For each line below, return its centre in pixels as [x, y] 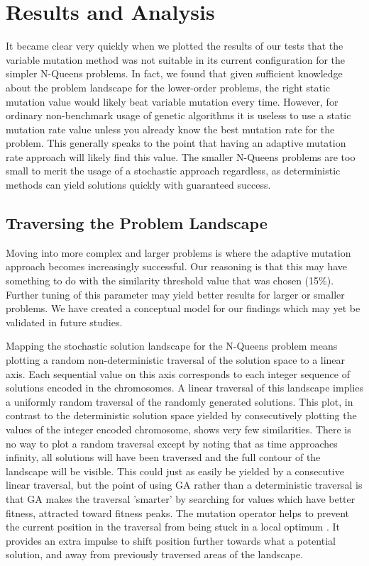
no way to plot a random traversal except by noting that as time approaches [172, 443]
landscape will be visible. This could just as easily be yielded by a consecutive [175, 471]
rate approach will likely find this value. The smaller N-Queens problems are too [181, 156]
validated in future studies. [64, 322]
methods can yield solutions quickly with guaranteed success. [138, 185]
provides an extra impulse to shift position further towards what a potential [171, 540]
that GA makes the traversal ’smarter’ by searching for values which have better [181, 498]
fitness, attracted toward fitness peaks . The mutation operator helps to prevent [178, 512]
